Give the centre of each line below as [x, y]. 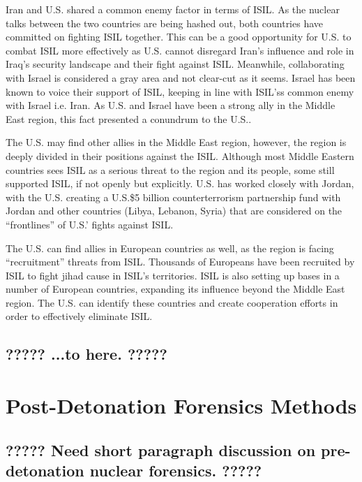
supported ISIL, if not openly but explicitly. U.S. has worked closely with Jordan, [180, 183]
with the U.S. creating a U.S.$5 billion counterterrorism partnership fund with [173, 197]
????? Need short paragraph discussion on [161, 450]
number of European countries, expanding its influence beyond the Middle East [175, 289]
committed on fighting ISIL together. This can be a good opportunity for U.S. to [179, 37]
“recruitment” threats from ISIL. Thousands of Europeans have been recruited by [180, 262]
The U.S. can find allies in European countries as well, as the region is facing [170, 248]
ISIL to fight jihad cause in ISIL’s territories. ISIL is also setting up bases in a [173, 275]
